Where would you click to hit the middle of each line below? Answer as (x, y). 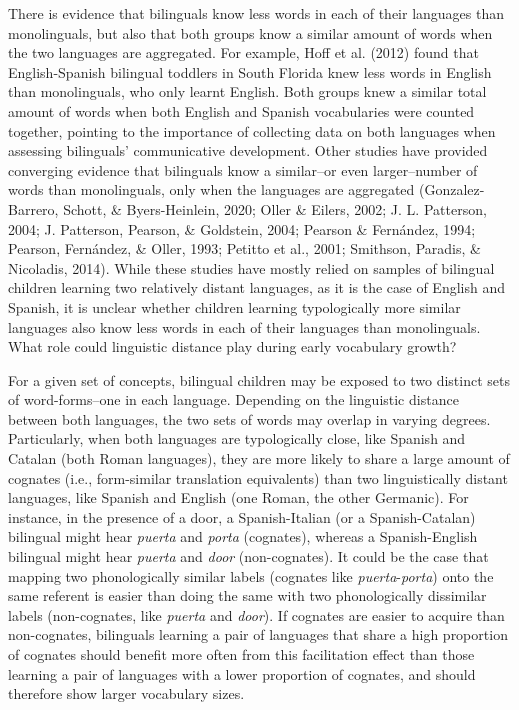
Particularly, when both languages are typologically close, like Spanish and (237, 438)
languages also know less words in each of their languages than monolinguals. (244, 326)
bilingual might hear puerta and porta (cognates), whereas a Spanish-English (243, 536)
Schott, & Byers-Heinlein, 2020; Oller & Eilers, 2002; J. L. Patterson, (275, 208)
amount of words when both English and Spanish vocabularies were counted (241, 110)
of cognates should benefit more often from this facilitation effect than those (241, 654)
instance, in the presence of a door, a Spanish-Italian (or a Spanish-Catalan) (242, 516)
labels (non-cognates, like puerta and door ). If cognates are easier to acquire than (256, 614)
